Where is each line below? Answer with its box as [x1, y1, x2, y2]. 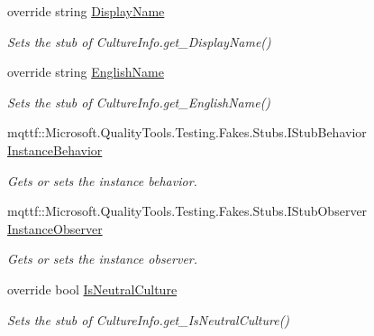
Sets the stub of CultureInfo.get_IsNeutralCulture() [7, 310, 290, 329]
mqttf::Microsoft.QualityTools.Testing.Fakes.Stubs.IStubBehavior [7, 123, 367, 142]
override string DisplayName [7, 2, 165, 20]
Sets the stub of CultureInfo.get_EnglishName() [7, 92, 271, 111]
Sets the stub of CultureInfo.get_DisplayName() [7, 32, 271, 51]
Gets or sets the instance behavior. [7, 171, 197, 190]
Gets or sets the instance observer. [7, 249, 198, 268]
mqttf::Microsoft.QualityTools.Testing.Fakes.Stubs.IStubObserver [7, 201, 368, 220]
